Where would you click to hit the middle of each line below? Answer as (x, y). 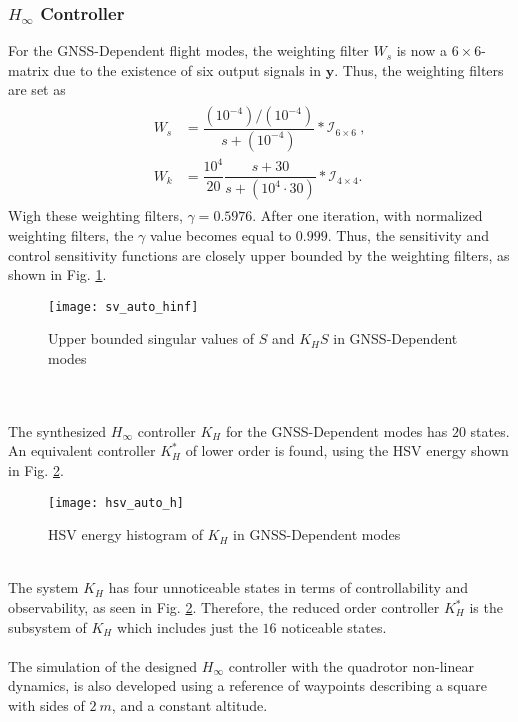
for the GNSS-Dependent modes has (336, 430)
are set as (37, 89)
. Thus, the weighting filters (419, 69)
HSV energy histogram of (125, 534)
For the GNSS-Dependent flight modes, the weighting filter (188, 50)
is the (486, 607)
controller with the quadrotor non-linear (351, 665)
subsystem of (47, 626)
